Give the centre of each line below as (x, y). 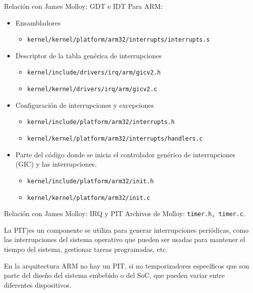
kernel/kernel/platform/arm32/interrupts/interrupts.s (118, 40)
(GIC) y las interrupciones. (56, 164)
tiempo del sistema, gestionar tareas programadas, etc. (86, 249)
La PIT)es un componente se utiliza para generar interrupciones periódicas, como (126, 230)
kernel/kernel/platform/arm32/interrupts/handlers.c (115, 139)
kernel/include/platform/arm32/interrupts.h (101, 122)
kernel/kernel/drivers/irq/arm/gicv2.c (92, 89)
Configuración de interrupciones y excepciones (85, 105)
